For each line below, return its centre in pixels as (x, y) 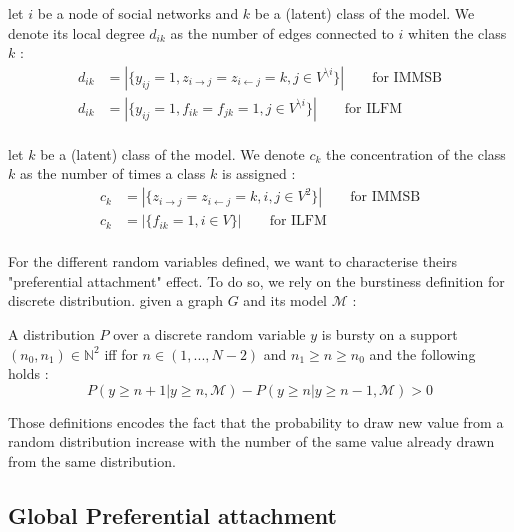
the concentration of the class (416, 153)
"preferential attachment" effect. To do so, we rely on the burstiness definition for (256, 280)
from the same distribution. (92, 460)
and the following (422, 353)
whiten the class (457, 32)
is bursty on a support (389, 333)
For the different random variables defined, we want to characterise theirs (233, 261)
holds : (28, 373)
